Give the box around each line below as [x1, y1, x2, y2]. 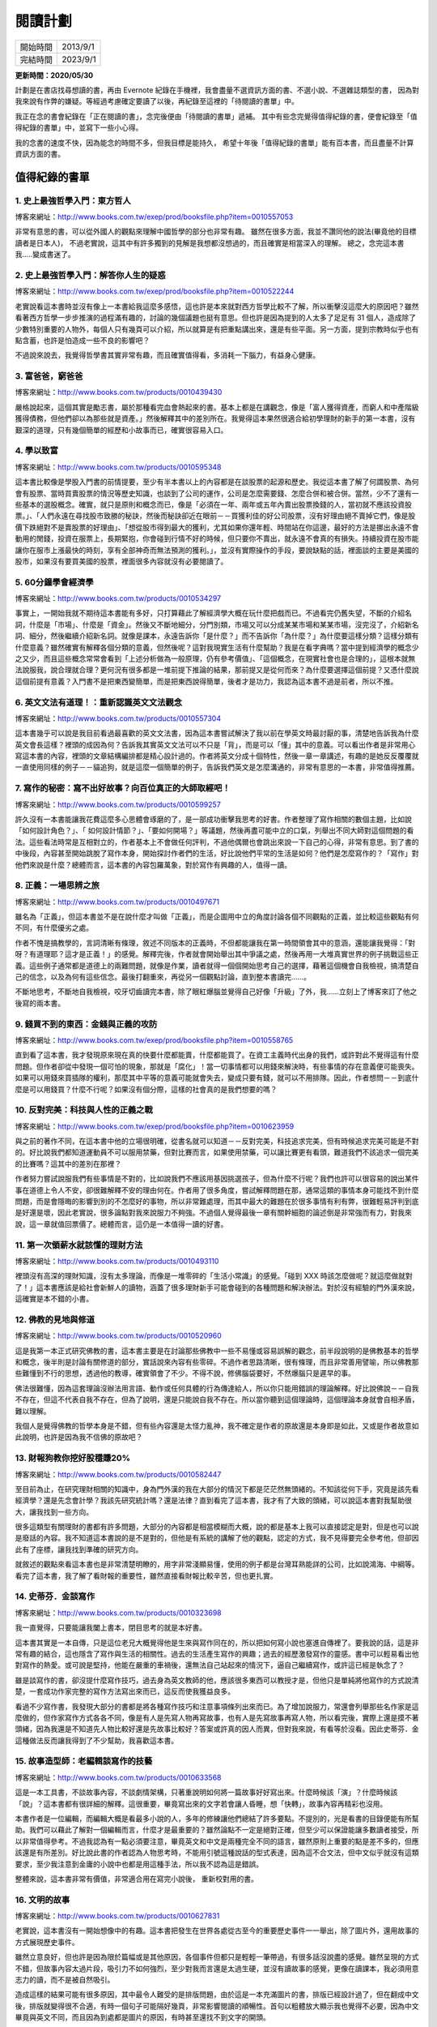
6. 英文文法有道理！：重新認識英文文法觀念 [15, 696, 182, 708]
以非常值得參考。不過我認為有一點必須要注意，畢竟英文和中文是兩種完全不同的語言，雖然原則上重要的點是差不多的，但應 [15, 1836, 419, 1846]
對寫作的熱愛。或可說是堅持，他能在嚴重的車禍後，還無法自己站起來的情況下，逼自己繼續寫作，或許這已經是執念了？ [15, 1661, 405, 1670]
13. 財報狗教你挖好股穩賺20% [15, 1452, 131, 1463]
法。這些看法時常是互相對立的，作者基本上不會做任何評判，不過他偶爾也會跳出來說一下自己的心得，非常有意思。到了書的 [15, 837, 419, 846]
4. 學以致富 [15, 445, 58, 456]
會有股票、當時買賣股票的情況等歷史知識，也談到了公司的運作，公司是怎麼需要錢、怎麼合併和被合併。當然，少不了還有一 [15, 488, 419, 498]
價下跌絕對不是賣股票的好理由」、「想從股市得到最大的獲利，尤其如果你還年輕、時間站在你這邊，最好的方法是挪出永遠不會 [15, 522, 419, 532]
